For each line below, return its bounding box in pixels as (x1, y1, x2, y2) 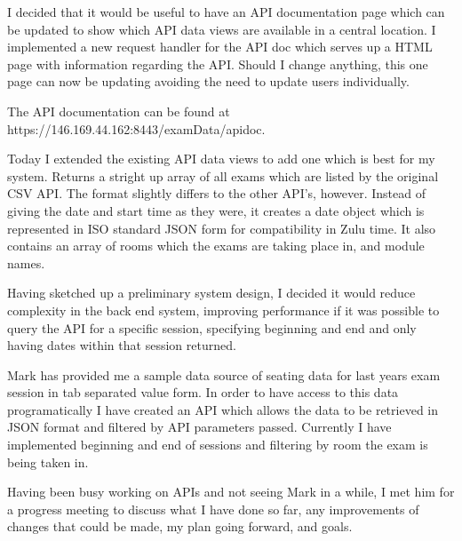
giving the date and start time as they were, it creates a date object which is (7, 201, 425, 219)
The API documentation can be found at (7, 101, 230, 120)
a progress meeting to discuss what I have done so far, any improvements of (7, 499, 419, 518)
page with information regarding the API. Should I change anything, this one (7, 54, 428, 73)
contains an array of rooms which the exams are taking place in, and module (7, 236, 425, 255)
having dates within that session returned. (7, 336, 236, 354)
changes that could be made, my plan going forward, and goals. (7, 517, 353, 536)
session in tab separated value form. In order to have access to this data (7, 383, 399, 402)
